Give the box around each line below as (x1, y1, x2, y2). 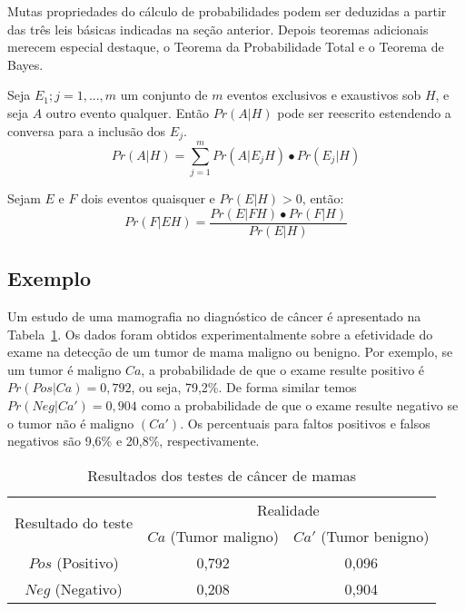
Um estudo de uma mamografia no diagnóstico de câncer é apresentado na (7, 307, 421, 325)
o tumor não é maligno (7, 413, 134, 432)
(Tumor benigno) (321, 525, 430, 547)
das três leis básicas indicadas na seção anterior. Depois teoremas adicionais (7, 19, 429, 38)
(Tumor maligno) (170, 525, 280, 547)
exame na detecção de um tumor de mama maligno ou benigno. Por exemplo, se (7, 342, 453, 361)
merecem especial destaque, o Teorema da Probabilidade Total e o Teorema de (7, 37, 444, 56)
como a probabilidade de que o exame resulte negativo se (141, 395, 459, 414)
